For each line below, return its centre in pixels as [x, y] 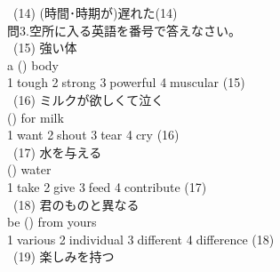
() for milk [36, 117]
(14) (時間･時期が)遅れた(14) [95, 12]
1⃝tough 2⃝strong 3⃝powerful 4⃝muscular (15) [126, 82]
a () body [33, 64]
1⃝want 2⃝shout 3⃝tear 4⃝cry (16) [93, 135]
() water [29, 169]
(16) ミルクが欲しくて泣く [88, 99]
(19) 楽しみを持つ [64, 256]
